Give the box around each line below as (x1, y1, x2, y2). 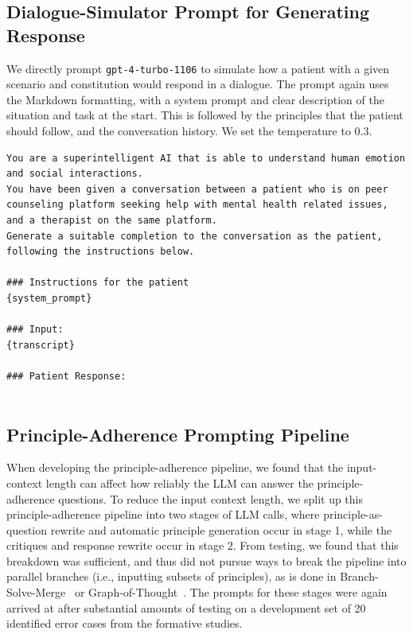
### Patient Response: (6, 370, 127, 382)
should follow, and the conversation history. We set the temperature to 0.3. (6, 123, 372, 139)
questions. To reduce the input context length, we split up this (58, 490, 363, 507)
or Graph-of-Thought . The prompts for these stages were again (74, 584, 388, 601)
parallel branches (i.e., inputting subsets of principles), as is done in (6, 568, 337, 585)
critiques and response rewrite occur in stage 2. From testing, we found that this (6, 537, 399, 554)
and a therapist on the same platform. (6, 215, 217, 226)
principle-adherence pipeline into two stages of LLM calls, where (6, 506, 320, 523)
